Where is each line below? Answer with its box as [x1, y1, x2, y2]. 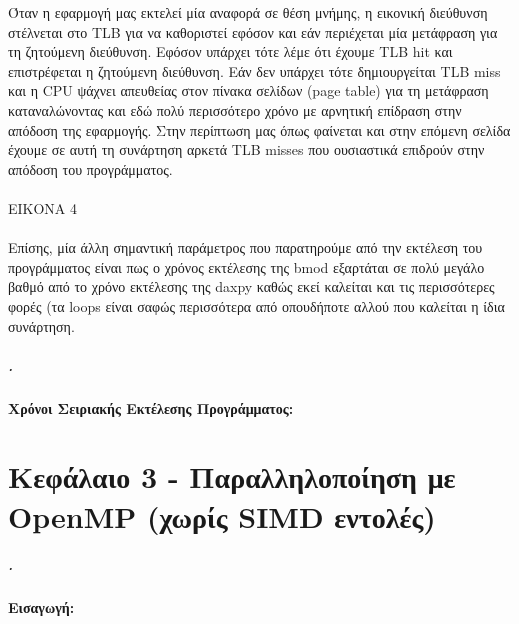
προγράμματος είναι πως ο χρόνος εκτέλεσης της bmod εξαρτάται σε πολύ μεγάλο [8, 256, 485, 277]
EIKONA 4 [8, 197, 78, 218]
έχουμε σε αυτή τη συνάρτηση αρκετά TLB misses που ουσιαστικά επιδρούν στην [8, 139, 485, 160]
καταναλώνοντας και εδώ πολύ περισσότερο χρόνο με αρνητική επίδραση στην [8, 99, 462, 120]
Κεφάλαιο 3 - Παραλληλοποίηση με [8, 456, 456, 497]
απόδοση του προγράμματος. [8, 158, 173, 179]
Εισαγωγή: [8, 597, 75, 618]
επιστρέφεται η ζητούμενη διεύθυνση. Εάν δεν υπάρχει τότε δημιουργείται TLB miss [8, 60, 501, 81]
